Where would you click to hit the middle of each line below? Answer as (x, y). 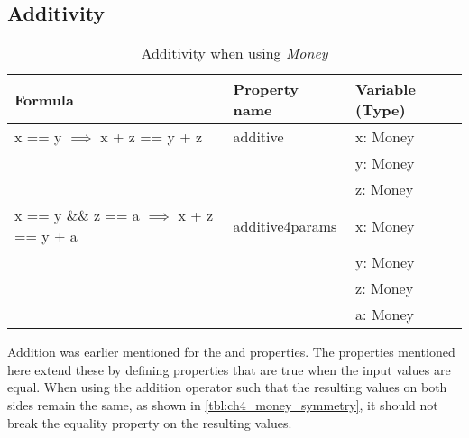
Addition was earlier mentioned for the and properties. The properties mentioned (231, 352)
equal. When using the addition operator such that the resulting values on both (227, 387)
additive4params (285, 225)
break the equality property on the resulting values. (150, 422)
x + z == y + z (152, 137)
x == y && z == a (77, 215)
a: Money (385, 315)
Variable (386, 89)
